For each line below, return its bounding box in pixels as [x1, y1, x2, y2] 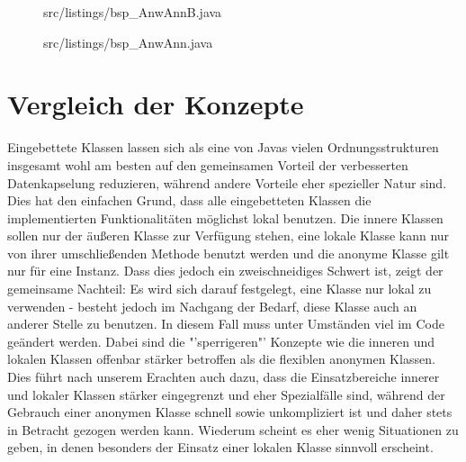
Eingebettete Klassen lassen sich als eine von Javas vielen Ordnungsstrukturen [7, 138, 439, 157]
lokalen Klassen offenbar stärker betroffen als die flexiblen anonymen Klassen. [7, 349, 435, 368]
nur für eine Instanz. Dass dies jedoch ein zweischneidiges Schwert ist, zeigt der [7, 261, 444, 280]
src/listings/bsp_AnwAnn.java [43, 32, 213, 51]
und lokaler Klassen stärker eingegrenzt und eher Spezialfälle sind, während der [7, 385, 445, 403]
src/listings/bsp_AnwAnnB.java [43, 3, 222, 21]
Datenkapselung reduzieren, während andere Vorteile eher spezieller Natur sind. [7, 173, 447, 192]
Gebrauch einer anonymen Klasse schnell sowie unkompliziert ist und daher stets [7, 403, 453, 421]
